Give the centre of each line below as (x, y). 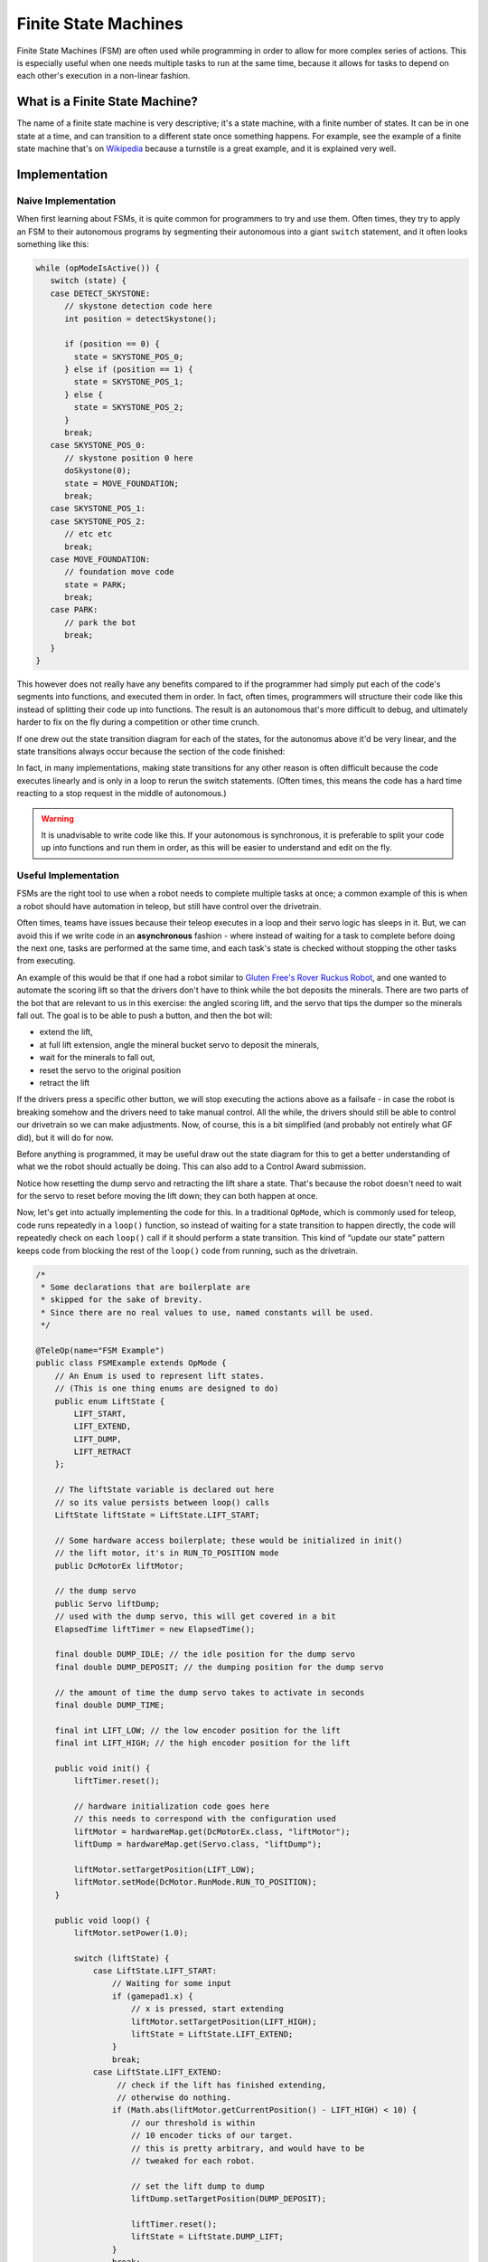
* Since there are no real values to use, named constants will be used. (208, 1312)
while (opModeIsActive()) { (98, 268)
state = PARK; (95, 585)
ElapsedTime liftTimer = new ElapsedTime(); (155, 1629)
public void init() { (103, 1768)
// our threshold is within (193, 2123)
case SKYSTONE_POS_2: (98, 521)
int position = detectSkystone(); (141, 318)
